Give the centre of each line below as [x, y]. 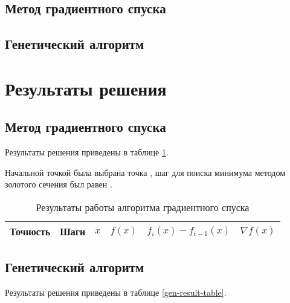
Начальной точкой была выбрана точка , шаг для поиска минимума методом [145, 172]
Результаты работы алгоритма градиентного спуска [143, 207]
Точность [30, 231]
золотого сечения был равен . [59, 184]
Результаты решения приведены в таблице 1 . [87, 152]
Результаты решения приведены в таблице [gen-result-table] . [116, 292]
